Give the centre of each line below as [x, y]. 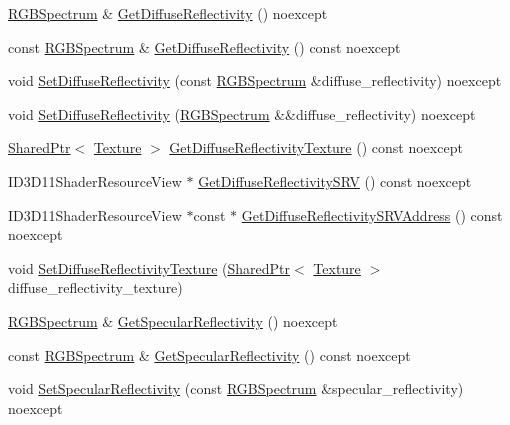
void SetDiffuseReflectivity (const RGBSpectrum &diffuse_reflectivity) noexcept [255, 80]
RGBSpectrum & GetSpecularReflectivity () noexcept [173, 320]
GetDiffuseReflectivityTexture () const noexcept [316, 147]
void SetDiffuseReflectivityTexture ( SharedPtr [149, 267]
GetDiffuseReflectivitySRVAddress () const [372, 214]
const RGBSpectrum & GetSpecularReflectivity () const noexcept [209, 354]
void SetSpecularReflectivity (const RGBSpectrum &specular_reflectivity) [236, 388]
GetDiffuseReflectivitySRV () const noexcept [335, 180]
